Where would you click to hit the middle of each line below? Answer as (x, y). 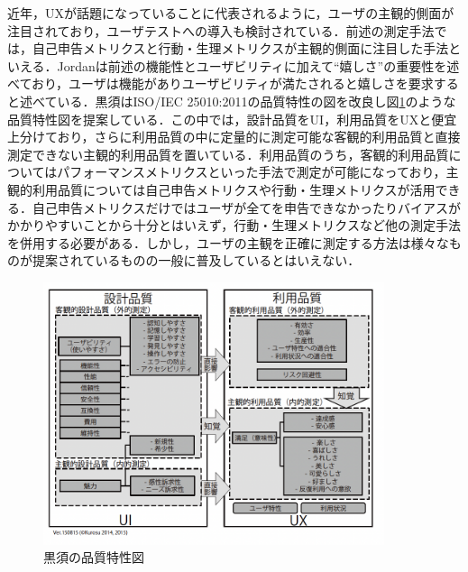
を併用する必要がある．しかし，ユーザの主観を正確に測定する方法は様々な (228, 242)
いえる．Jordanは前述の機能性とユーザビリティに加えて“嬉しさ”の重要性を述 (234, 65)
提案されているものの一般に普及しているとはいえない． (196, 260)
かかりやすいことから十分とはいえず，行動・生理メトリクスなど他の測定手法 (234, 225)
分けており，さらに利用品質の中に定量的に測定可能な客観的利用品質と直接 (240, 137)
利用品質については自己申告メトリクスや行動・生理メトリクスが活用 (234, 189)
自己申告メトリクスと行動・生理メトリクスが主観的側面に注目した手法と (247, 48)
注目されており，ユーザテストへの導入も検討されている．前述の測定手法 (221, 30)
